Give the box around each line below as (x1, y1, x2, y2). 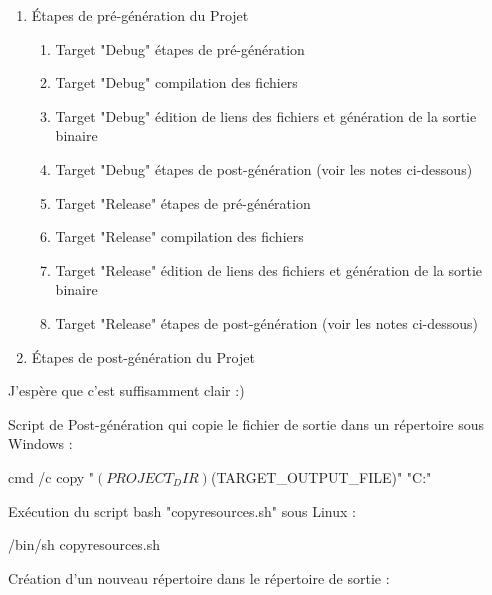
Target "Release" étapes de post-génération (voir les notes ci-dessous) (55, 312, 478, 333)
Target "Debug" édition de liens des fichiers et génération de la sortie (55, 105, 477, 126)
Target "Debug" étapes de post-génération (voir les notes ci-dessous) (55, 158, 473, 179)
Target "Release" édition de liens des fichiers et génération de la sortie (55, 259, 483, 280)
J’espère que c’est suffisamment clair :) (8, 380, 245, 401)
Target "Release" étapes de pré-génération (55, 192, 311, 213)
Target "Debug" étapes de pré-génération (55, 38, 305, 59)
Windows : (8, 433, 73, 454)
